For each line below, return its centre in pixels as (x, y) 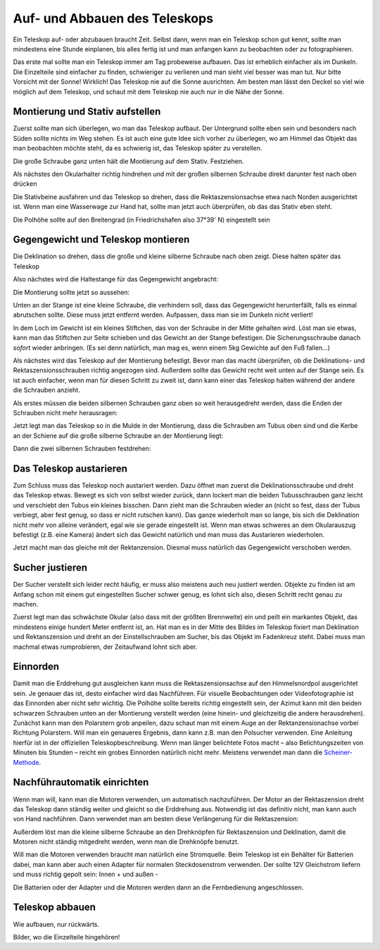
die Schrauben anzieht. (46, 390)
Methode (26, 762)
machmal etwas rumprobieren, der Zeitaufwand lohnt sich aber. (105, 647)
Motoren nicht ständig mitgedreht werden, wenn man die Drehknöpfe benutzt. (126, 842)
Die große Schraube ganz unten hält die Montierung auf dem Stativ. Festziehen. (128, 161)
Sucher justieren (50, 568)
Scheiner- (338, 752)
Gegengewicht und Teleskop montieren (101, 240)
